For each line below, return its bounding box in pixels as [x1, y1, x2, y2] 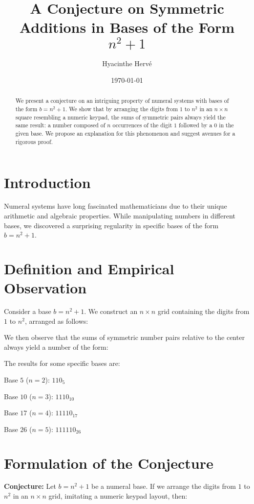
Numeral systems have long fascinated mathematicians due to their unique [4, 201, 227, 211]
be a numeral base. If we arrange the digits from [91, 481, 236, 491]
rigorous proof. [15, 137, 53, 145]
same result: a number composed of [15, 121, 106, 129]
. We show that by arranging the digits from [65, 105, 178, 113]
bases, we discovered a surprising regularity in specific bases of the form [4, 220, 219, 230]
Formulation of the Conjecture [4, 453, 213, 473]
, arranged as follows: [24, 315, 88, 326]
